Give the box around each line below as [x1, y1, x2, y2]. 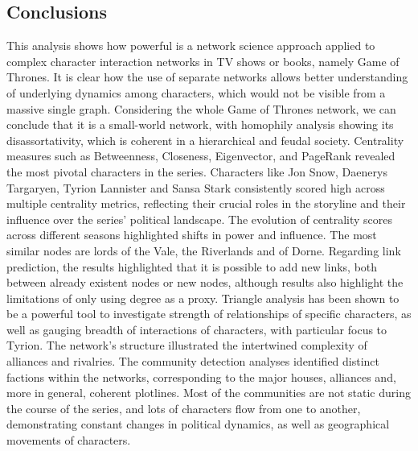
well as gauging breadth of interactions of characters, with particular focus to [6, 321, 387, 337]
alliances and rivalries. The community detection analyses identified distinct [6, 353, 380, 370]
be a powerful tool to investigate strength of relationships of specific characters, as [6, 305, 412, 322]
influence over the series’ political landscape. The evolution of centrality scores [6, 210, 393, 227]
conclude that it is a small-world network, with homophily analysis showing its [6, 116, 394, 133]
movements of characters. [6, 432, 131, 449]
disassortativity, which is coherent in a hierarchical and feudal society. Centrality [6, 131, 404, 148]
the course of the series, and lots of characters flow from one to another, [6, 399, 361, 416]
